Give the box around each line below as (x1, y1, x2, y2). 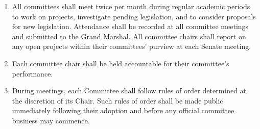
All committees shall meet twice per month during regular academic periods (12, 1, 250, 11)
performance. (12, 68, 53, 79)
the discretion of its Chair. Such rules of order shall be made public (12, 95, 223, 106)
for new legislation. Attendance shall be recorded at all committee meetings (12, 21, 249, 32)
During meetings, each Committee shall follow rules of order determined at (12, 85, 247, 96)
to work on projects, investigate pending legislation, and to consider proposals (12, 11, 256, 21)
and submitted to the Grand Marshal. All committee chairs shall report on (12, 31, 246, 41)
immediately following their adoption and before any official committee (12, 105, 234, 116)
